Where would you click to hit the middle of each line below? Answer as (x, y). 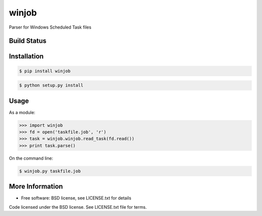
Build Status (28, 41)
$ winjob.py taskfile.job (50, 171)
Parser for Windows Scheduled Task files (50, 27)
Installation (26, 57)
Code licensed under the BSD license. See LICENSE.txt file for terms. (78, 207)
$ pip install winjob (45, 71)
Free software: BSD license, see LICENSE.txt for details (76, 198)
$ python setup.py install (51, 85)
